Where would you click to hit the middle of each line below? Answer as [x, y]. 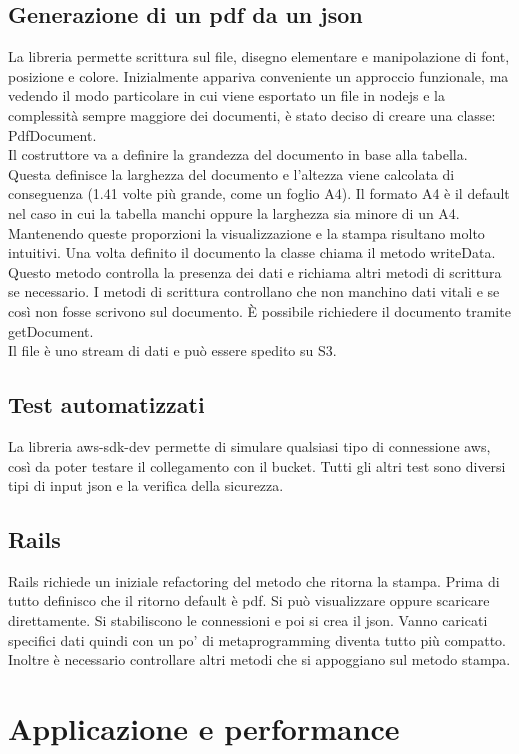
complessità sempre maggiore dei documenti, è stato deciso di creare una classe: [252, 114]
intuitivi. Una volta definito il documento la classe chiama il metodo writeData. [252, 252]
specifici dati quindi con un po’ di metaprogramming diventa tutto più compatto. [257, 639]
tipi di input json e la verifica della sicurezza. [146, 485]
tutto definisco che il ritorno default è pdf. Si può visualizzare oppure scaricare [249, 600]
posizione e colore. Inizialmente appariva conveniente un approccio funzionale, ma [258, 75]
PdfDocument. [52, 134]
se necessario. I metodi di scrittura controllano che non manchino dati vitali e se [254, 291]
